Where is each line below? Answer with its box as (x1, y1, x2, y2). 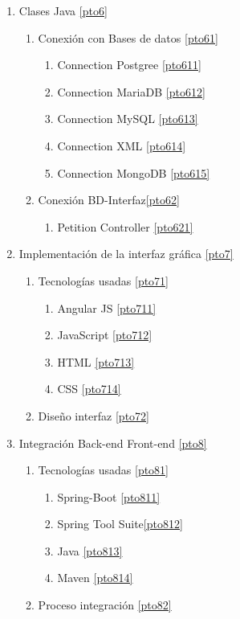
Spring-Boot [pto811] (57, 488, 161, 505)
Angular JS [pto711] (57, 299, 157, 316)
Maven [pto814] (57, 569, 133, 586)
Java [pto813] (57, 542, 123, 559)
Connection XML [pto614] (57, 137, 186, 154)
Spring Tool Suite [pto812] (57, 515, 183, 532)
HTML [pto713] (57, 353, 135, 370)
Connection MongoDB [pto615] (57, 164, 210, 181)
